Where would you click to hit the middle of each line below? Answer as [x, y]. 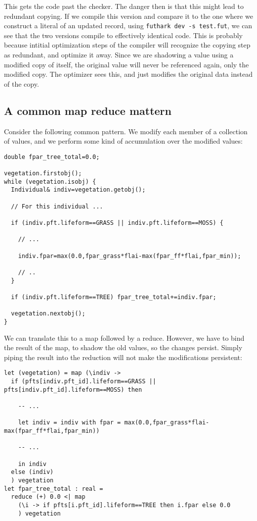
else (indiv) [32, 472]
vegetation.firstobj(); [43, 174]
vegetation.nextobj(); [48, 314]
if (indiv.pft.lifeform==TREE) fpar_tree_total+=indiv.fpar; [114, 297]
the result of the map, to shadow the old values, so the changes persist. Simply [123, 347]
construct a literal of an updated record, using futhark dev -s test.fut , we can [128, 26]
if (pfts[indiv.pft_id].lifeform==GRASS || [84, 382]
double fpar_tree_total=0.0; [52, 157]
